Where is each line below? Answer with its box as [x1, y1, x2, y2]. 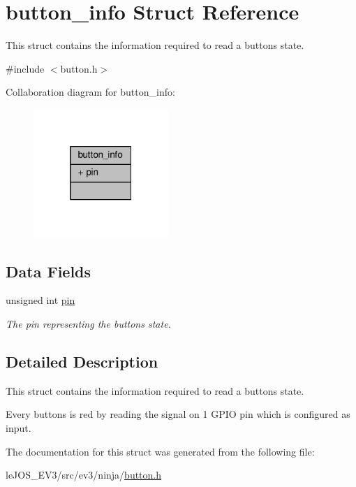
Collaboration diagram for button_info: [6, 85, 175, 99]
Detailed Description [6, 351, 158, 372]
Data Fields [6, 260, 91, 282]
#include [6, 61, 45, 75]
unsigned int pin [6, 293, 75, 307]
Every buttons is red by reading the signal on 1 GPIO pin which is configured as [6, 407, 350, 421]
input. [6, 421, 31, 435]
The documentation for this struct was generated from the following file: [6, 444, 315, 458]
